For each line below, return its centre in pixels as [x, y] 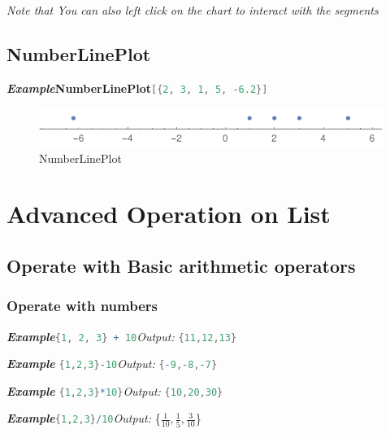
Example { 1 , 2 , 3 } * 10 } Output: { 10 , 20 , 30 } [115, 390]
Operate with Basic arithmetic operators [181, 265]
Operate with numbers [82, 306]
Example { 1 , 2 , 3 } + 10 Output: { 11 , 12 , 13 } [122, 336]
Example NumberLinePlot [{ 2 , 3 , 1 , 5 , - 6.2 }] [137, 88]
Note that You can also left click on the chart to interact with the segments [193, 10]
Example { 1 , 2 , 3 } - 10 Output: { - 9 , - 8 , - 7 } [112, 364]
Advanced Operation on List [169, 214]
